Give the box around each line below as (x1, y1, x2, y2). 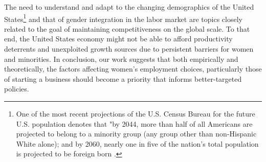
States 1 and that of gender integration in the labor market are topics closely (4, 12, 242, 24)
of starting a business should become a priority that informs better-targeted (4, 73, 242, 84)
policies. (4, 83, 29, 94)
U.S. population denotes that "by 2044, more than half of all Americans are (16, 118, 253, 129)
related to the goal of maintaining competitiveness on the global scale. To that (4, 23, 250, 34)
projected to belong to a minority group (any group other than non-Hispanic (16, 128, 257, 139)
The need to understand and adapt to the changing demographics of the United (4, 2, 254, 12)
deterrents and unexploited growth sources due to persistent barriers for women (4, 43, 254, 54)
